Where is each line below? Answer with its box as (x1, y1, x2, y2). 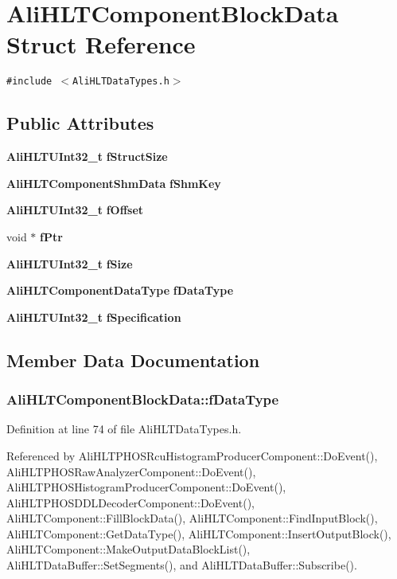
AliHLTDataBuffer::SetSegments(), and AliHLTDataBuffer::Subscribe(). (6, 557, 357, 573)
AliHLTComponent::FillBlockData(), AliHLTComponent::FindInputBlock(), (6, 510, 378, 526)
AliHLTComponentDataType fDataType (6, 282, 234, 299)
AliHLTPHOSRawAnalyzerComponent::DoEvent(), (6, 463, 256, 479)
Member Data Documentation (6, 347, 260, 372)
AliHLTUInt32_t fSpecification (6, 308, 181, 325)
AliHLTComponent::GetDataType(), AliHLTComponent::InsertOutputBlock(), (6, 525, 391, 542)
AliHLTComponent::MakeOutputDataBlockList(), (6, 541, 251, 557)
